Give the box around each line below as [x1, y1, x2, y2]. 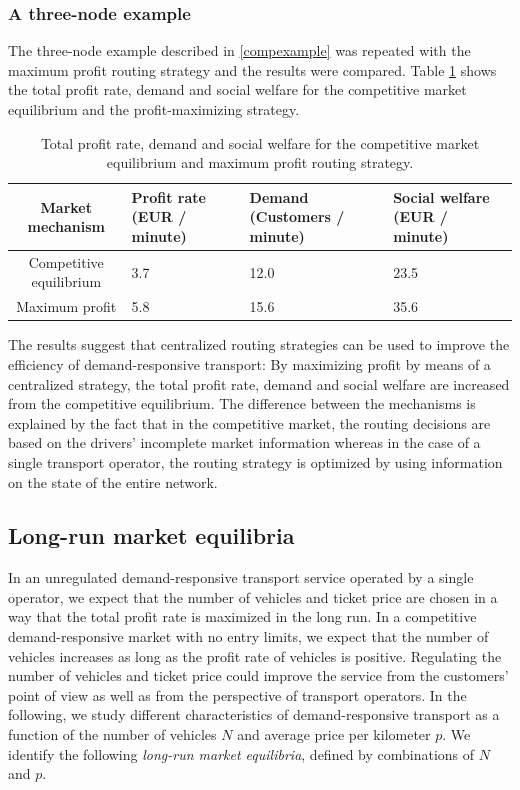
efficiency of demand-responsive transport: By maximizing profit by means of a [8, 353, 491, 374]
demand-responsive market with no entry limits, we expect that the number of [8, 626, 489, 647]
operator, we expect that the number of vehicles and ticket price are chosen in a [8, 586, 498, 607]
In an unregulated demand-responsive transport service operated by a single [8, 567, 474, 588]
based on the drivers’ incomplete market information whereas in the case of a [8, 432, 481, 453]
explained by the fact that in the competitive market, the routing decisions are [8, 412, 491, 433]
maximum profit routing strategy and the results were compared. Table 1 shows [8, 59, 497, 80]
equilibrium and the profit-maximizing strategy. [8, 99, 300, 119]
